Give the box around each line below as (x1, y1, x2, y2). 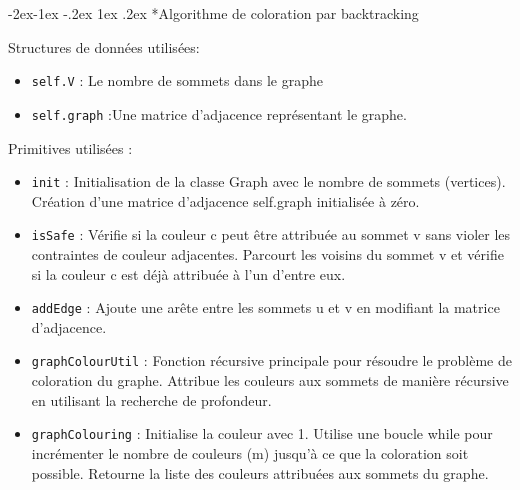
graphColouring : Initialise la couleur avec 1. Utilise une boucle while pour (31, 423, 493, 444)
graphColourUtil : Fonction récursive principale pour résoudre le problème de (31, 350, 512, 371)
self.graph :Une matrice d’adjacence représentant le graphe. (31, 103, 407, 124)
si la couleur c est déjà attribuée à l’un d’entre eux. (31, 263, 346, 284)
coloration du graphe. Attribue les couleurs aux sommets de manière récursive (31, 370, 509, 391)
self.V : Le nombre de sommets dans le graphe (31, 70, 323, 91)
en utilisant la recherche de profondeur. (31, 389, 272, 410)
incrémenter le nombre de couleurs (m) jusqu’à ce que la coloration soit (31, 442, 469, 463)
